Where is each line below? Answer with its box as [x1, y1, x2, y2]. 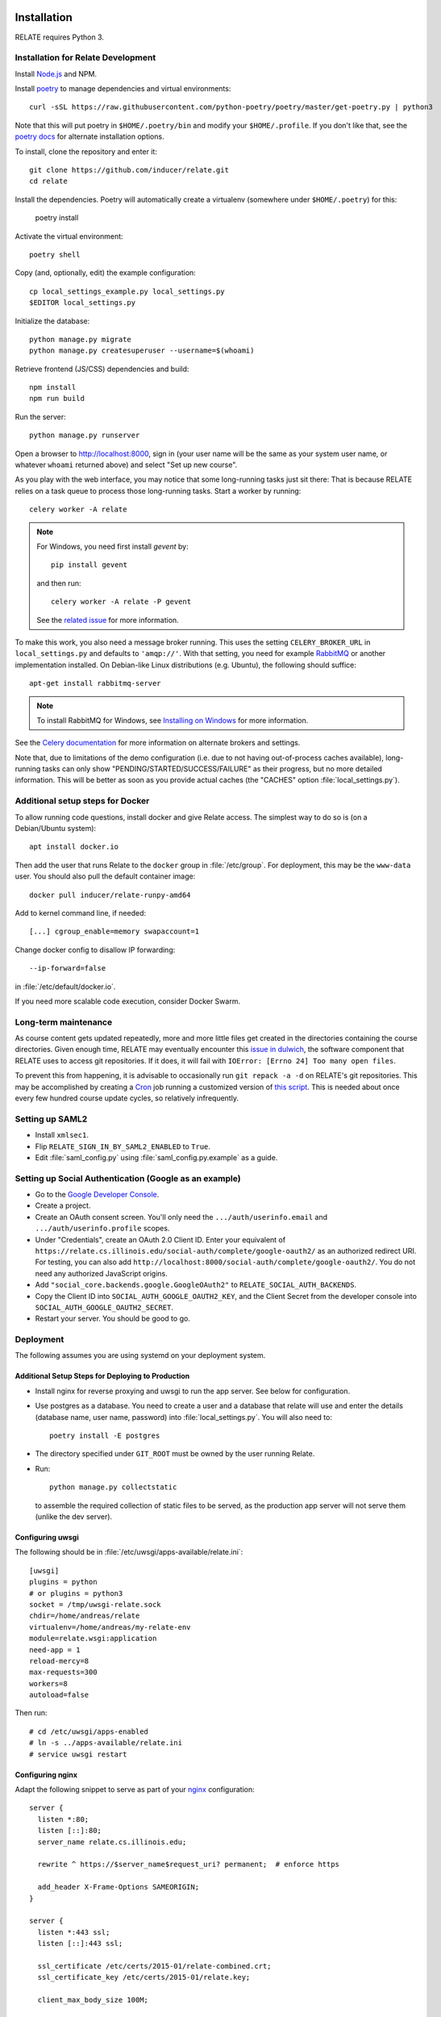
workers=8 [29, 1679, 68, 1688]
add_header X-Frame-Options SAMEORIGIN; [37, 1882, 200, 1892]
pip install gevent [51, 561, 128, 570]
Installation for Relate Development [15, 52, 156, 64]
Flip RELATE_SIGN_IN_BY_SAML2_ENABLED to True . [35, 1142, 211, 1151]
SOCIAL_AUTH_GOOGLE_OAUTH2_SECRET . [35, 1302, 173, 1312]
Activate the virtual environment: [15, 231, 124, 241]
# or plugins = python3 [29, 1589, 123, 1597]
